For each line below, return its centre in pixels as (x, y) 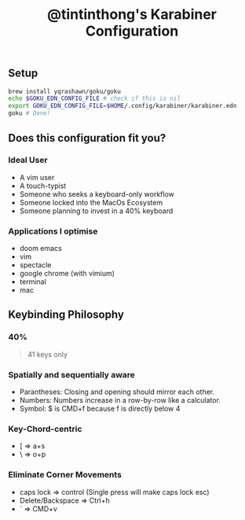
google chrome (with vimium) (67, 274)
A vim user (37, 177)
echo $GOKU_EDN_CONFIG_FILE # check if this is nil (94, 99)
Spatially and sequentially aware (72, 374)
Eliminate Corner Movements (65, 475)
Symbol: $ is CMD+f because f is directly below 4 (100, 409)
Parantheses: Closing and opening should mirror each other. (117, 392)
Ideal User (28, 160)
